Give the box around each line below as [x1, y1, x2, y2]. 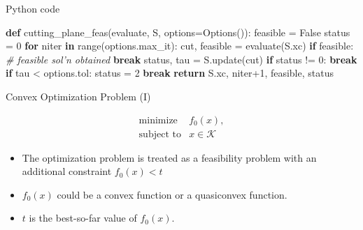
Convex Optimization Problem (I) [6, 89, 151, 103]
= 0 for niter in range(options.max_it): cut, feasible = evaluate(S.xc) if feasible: [6, 38, 354, 53]
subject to [138, 129, 181, 139]
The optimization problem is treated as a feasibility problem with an [22, 150, 317, 164]
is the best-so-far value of [29, 210, 137, 225]
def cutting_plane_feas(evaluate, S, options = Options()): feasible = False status [6, 24, 350, 39]
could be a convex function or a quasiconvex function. [57, 187, 287, 201]
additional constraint [22, 164, 112, 178]
